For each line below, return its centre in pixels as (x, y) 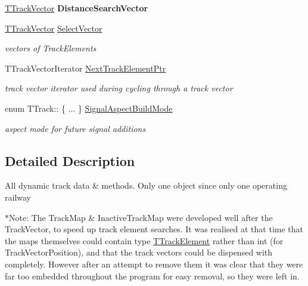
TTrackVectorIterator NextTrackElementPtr (85, 68)
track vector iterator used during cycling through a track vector (119, 88)
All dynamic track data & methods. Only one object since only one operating (146, 185)
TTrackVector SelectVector (54, 28)
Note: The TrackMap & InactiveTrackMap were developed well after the (141, 217)
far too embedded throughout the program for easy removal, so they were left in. (152, 276)
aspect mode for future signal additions (75, 128)
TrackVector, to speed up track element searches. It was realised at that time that (154, 229)
